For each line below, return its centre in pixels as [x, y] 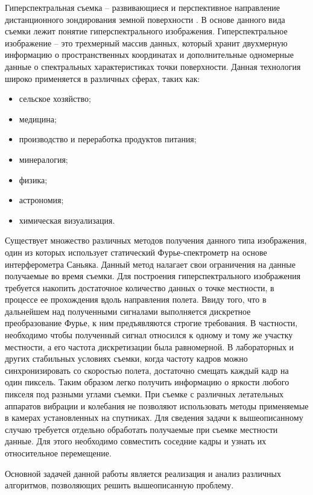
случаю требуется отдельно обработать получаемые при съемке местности [141, 429]
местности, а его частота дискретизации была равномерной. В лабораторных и [150, 346]
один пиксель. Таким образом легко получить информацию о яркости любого [147, 382]
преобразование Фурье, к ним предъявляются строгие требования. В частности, [151, 323]
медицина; [38, 118]
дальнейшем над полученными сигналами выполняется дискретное [128, 311]
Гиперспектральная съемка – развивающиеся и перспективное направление [143, 7]
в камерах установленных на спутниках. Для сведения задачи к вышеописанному [154, 418]
